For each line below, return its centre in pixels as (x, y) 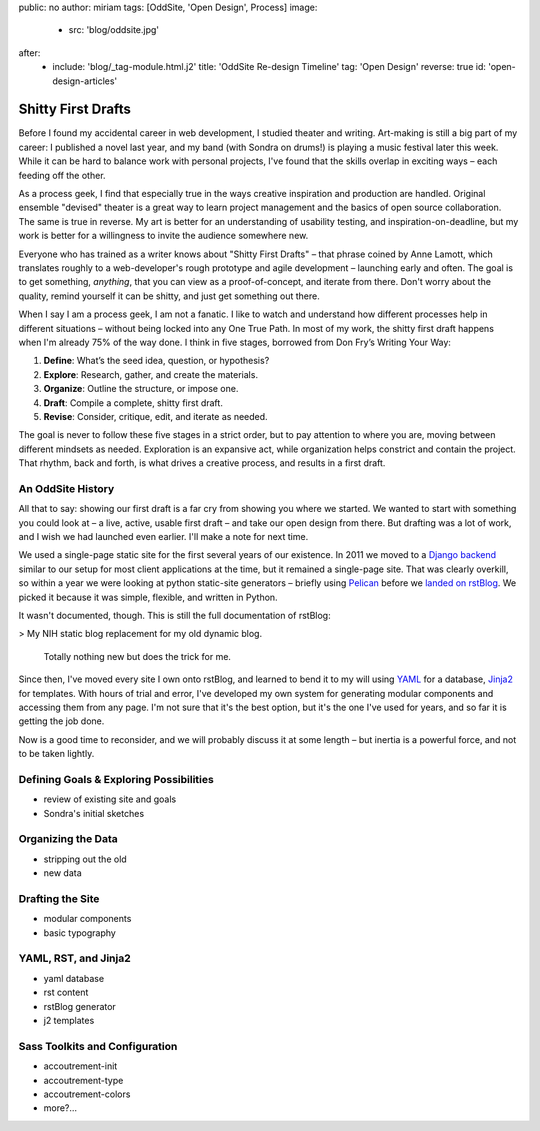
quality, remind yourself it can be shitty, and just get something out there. (169, 296)
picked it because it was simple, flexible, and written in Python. (148, 597)
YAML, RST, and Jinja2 (75, 958)
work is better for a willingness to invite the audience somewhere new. (163, 236)
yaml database (74, 978)
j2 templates (69, 1020)
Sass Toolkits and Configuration (98, 1046)
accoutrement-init (80, 1066)
